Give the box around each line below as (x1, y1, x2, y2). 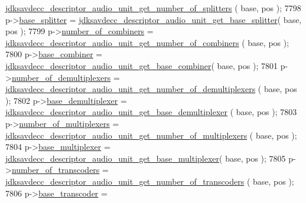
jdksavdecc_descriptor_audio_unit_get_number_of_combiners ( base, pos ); (5, 36, 289, 48)
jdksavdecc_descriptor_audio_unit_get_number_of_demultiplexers (5, 83, 256, 95)
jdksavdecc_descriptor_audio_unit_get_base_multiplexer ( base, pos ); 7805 (5, 152, 286, 164)
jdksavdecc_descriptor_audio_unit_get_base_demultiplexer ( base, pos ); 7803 (5, 106, 297, 118)
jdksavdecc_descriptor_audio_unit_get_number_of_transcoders (5, 175, 245, 187)
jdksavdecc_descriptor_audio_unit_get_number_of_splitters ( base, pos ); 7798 (5, 2, 301, 14)
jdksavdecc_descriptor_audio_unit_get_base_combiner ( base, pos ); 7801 (5, 59, 278, 71)
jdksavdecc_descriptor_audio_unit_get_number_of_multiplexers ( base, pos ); (5, 129, 297, 141)
